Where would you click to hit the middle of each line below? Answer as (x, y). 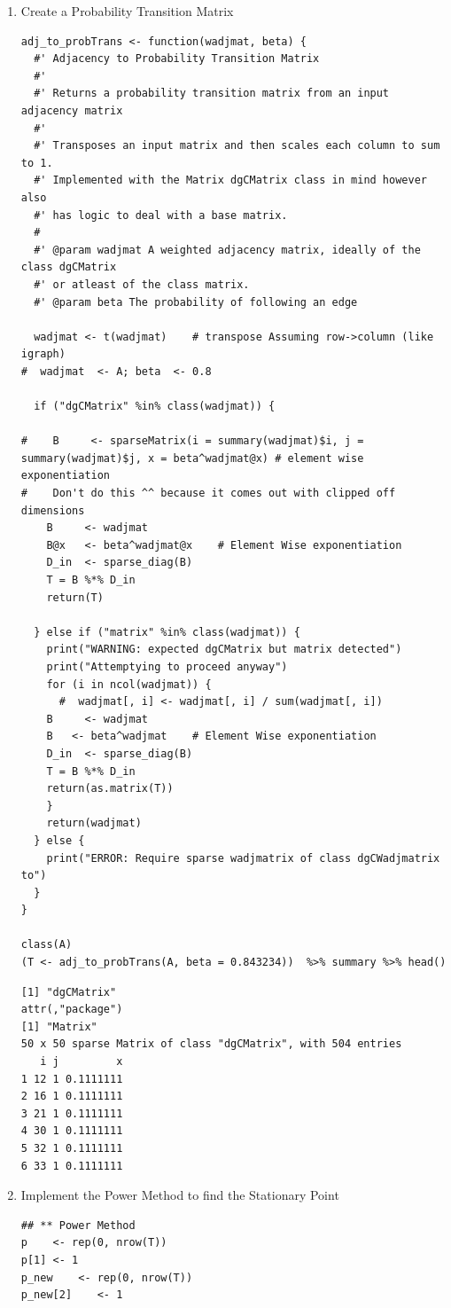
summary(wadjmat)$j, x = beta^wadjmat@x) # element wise (192, 458)
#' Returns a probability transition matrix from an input (212, 94)
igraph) (43, 354)
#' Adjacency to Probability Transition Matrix (177, 59)
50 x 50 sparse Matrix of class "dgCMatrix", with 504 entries (211, 1044)
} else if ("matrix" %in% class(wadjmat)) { (167, 632)
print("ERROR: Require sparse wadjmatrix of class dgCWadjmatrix (243, 858)
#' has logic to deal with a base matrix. (161, 215)
